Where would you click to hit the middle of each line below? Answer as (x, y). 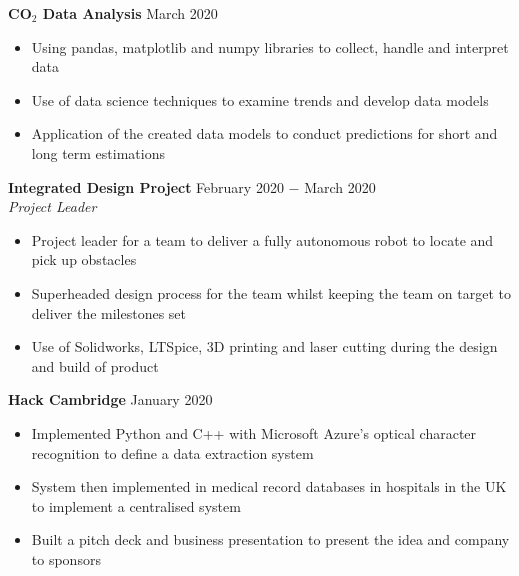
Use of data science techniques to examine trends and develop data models (260, 99)
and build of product (95, 365)
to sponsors (66, 558)
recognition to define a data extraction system (172, 452)
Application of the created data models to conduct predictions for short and (264, 133)
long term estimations (98, 152)
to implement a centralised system (136, 505)
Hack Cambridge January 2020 (110, 399)
